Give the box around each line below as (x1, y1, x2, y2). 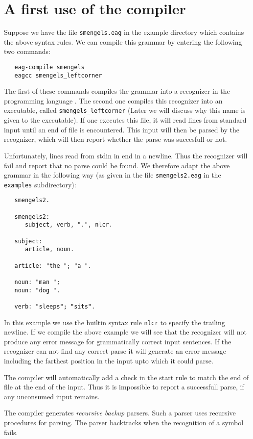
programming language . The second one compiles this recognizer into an (4, 95, 223, 105)
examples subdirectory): (4, 179, 76, 189)
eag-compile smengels (14, 63, 85, 71)
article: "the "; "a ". (14, 262, 92, 269)
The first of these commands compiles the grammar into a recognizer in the (4, 86, 230, 96)
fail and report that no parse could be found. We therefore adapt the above (4, 160, 230, 170)
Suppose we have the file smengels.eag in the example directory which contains (4, 27, 244, 37)
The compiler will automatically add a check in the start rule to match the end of (4, 372, 249, 382)
